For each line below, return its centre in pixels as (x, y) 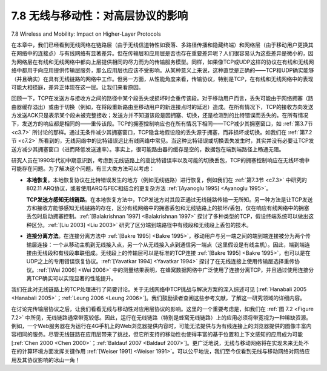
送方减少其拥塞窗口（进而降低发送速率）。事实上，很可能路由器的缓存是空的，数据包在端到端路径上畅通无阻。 (148, 149)
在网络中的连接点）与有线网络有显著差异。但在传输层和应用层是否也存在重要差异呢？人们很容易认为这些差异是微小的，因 (162, 53)
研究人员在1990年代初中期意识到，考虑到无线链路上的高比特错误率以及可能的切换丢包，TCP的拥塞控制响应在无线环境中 (160, 160)
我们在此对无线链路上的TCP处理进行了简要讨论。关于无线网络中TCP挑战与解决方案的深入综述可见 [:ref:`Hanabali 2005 (159, 289)
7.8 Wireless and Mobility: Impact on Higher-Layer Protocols (86, 34)
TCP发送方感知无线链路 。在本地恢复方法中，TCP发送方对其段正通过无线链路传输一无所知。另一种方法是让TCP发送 (170, 199)
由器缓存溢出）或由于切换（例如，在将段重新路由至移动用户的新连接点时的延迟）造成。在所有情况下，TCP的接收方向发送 (162, 107)
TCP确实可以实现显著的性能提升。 (74, 278)
